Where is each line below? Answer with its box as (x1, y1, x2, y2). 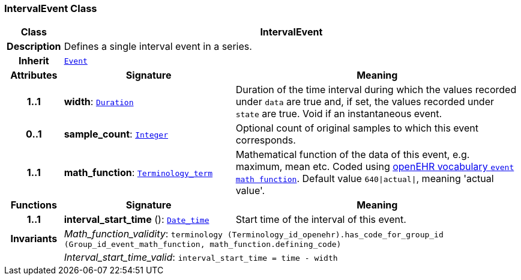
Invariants (10, 232, 58, 245)
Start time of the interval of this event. (235, 213, 406, 226)
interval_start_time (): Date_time (64, 213, 209, 226)
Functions (10, 199, 57, 212)
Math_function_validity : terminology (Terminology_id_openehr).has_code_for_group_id (64, 228, 444, 240)
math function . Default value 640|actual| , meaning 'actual (235, 172, 494, 185)
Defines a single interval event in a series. (64, 40, 252, 53)
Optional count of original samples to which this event (235, 122, 479, 135)
